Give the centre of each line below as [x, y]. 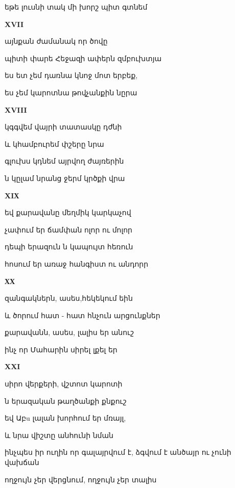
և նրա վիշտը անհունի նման [59, 435]
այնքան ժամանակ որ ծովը [56, 41]
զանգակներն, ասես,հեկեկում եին [69, 298]
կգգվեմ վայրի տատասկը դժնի [63, 127]
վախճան [22, 462]
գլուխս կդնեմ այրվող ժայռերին [64, 161]
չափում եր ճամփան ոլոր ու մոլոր [68, 229]
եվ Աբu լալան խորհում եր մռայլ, [65, 418]
